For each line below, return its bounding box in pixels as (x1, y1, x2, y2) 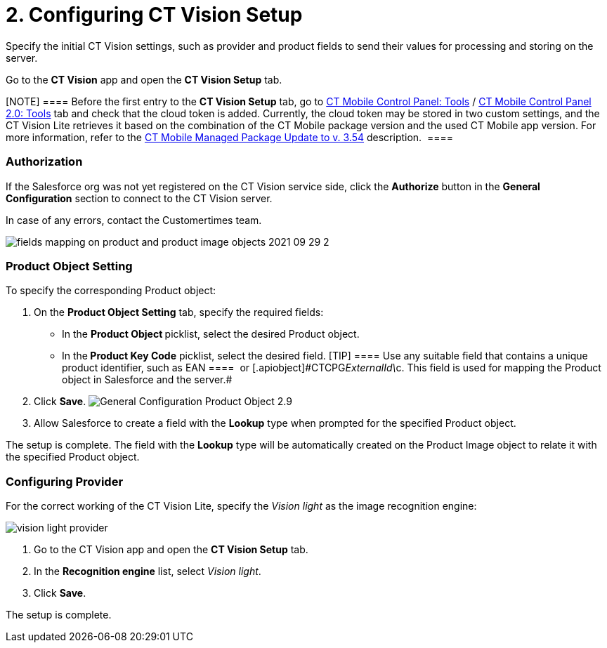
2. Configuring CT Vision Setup (6, 3, 303, 27)
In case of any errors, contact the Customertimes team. (6, 213, 262, 226)
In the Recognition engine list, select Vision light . (34, 565, 261, 577)
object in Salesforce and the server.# (62, 373, 233, 386)
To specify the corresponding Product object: (6, 284, 216, 297)
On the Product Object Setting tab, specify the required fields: (34, 306, 324, 319)
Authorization (6, 154, 83, 169)
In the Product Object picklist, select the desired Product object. (62, 328, 360, 340)
